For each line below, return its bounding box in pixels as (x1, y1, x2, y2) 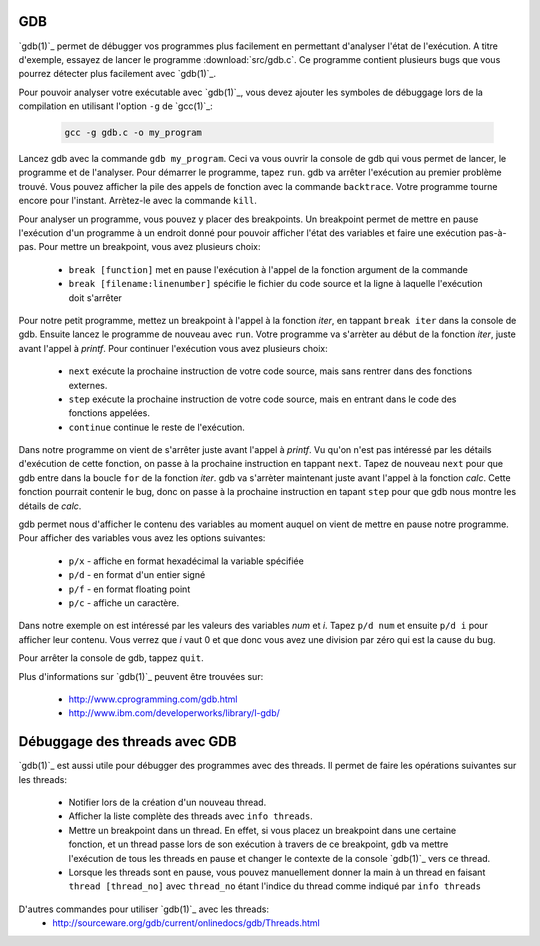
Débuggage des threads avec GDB (18, 733, 237, 750)
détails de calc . (18, 500, 82, 512)
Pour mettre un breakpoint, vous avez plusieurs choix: (38, 241, 261, 253)
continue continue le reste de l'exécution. (68, 421, 245, 433)
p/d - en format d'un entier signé (68, 569, 206, 581)
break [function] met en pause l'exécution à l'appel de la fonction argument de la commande (68, 263, 469, 275)
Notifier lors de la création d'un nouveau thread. (68, 796, 267, 809)
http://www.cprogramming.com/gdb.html (68, 693, 239, 705)
